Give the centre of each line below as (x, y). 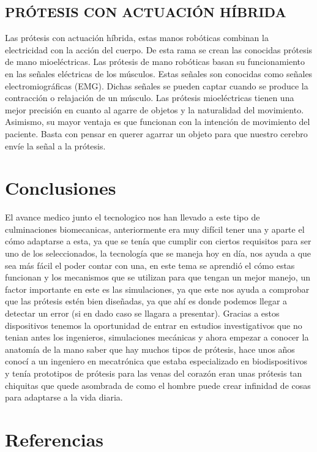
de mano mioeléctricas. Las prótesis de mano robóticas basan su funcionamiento (155, 62)
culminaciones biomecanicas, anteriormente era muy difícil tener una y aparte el (155, 229)
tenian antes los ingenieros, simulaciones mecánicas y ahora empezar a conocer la (157, 337)
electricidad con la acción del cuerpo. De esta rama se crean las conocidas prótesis (159, 49)
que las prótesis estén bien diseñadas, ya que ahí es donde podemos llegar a (146, 301)
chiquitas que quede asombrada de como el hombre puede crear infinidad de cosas (158, 385)
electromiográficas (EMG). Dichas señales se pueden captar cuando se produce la (157, 85)
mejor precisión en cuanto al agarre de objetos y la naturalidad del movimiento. (155, 109)
